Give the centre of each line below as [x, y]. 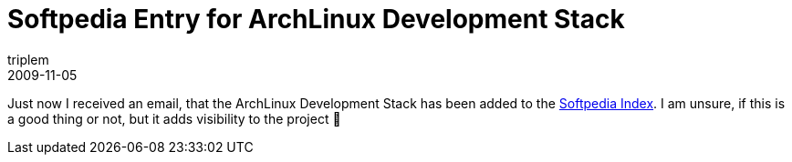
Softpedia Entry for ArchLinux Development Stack [316, 19]
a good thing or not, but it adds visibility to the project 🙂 [174, 118]
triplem [28, 59]
